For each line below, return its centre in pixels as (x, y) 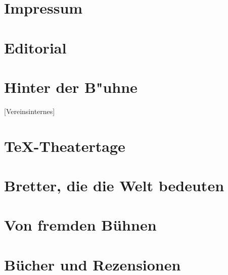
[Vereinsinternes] (30, 111)
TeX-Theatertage (65, 146)
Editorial (35, 47)
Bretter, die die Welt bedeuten (114, 185)
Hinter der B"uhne (71, 87)
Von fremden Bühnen (80, 225)
